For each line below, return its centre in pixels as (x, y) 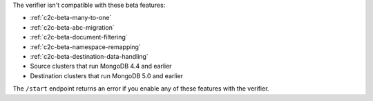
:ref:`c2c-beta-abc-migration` (73, 27)
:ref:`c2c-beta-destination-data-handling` (89, 56)
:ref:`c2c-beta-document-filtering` (79, 37)
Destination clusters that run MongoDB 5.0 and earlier (106, 75)
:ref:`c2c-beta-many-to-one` (71, 18)
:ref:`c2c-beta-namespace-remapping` (85, 47)
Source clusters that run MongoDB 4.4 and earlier (101, 66)
